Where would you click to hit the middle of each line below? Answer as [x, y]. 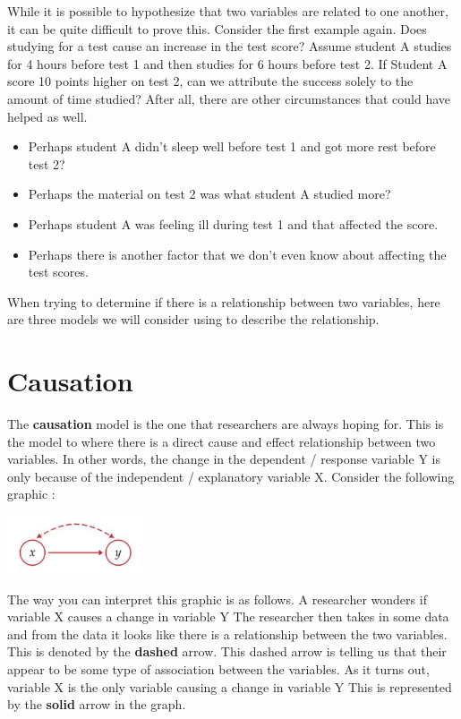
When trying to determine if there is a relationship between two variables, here [224, 301]
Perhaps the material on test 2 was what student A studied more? [209, 194]
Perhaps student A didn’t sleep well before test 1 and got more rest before [232, 146]
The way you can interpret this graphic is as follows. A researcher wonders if [217, 599]
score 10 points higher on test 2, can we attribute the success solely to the [210, 81]
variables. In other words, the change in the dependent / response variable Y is [224, 459]
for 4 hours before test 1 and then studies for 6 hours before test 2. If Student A [227, 63]
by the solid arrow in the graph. [97, 704]
